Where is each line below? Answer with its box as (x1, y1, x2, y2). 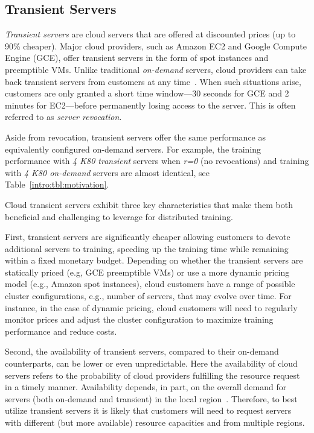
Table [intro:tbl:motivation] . (5, 178, 109, 191)
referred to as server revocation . (5, 110, 122, 123)
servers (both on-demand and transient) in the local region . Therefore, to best (5, 392, 298, 405)
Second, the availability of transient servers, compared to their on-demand (5, 345, 279, 358)
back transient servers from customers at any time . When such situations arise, (5, 75, 301, 87)
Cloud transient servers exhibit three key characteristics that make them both (5, 198, 293, 210)
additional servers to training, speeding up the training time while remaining (5, 242, 289, 254)
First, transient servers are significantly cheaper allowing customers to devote (5, 230, 290, 243)
